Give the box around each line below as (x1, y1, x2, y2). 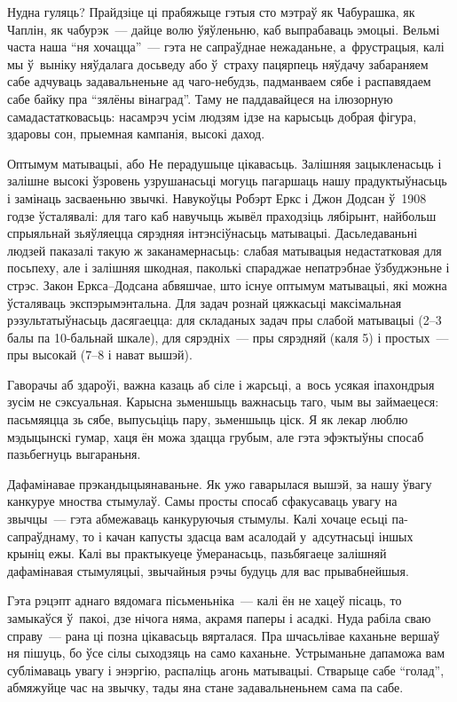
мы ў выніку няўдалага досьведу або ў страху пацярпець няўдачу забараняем (7, 54, 429, 73)
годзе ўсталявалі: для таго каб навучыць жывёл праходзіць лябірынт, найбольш (7, 206, 437, 225)
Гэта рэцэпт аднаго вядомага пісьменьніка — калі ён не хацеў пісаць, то (7, 591, 402, 610)
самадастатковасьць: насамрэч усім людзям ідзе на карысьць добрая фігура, (7, 106, 417, 125)
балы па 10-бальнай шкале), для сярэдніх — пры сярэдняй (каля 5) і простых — (7, 327, 449, 346)
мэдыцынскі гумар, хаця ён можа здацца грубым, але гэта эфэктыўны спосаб (7, 427, 424, 446)
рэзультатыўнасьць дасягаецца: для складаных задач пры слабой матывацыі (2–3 (7, 311, 442, 329)
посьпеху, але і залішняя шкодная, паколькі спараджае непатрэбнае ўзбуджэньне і (7, 258, 450, 277)
